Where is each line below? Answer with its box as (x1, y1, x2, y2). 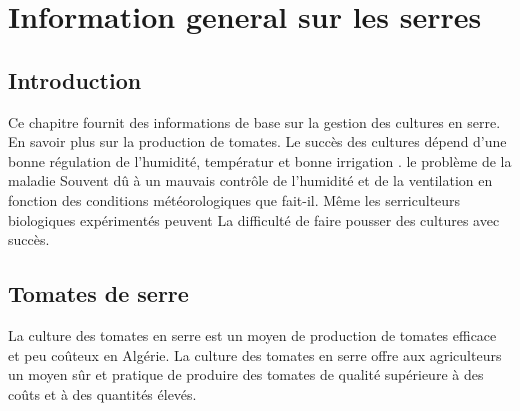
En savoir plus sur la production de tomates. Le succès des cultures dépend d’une (8, 131, 507, 152)
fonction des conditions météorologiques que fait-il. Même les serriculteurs (8, 189, 461, 210)
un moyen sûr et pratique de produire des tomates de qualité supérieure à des (8, 364, 484, 385)
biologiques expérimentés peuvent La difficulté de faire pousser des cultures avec (8, 209, 500, 230)
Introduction (8, 64, 142, 95)
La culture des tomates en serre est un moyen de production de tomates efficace (8, 324, 497, 345)
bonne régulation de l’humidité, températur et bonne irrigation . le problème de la (8, 150, 512, 171)
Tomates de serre (8, 278, 189, 309)
